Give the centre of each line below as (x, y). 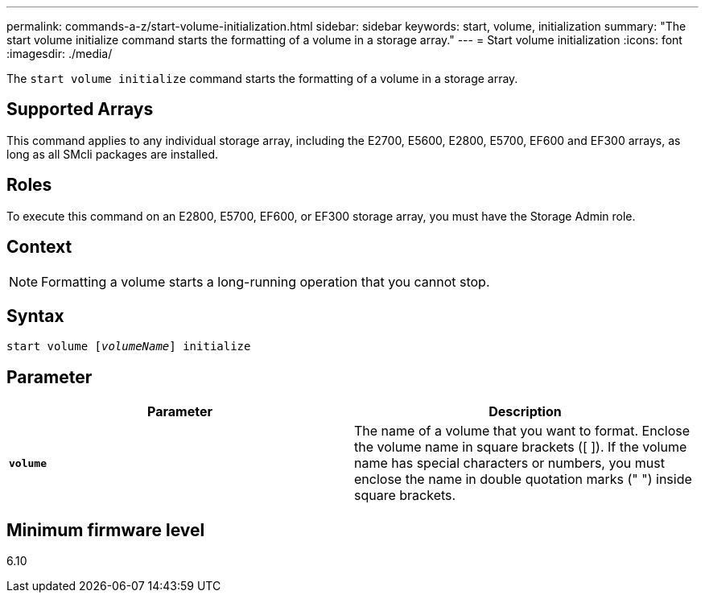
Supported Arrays (80, 109)
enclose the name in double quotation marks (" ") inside (523, 479)
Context (39, 247)
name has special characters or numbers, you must (509, 463)
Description (525, 412)
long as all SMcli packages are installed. (112, 154)
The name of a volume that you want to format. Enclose (522, 431)
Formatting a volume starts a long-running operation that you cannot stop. (266, 281)
